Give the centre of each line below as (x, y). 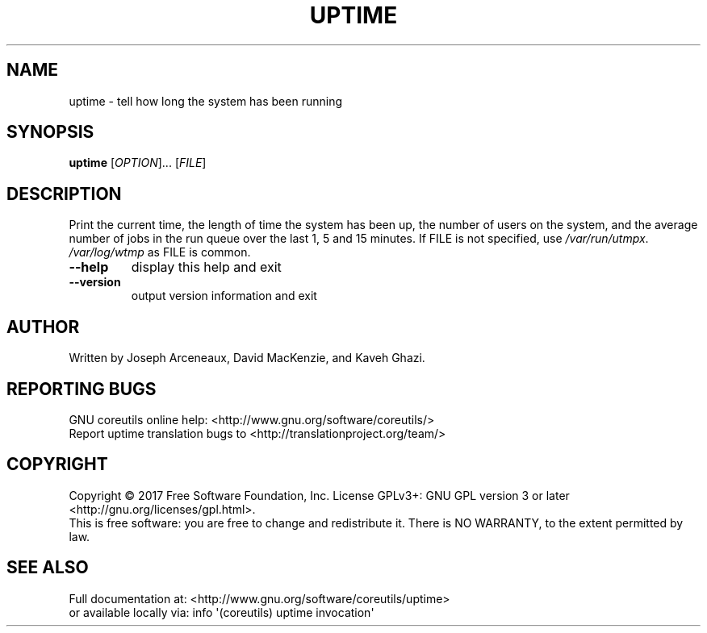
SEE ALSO (48, 568)
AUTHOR (43, 327)
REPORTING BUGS (82, 389)
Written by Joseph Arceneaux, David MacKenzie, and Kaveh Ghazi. (247, 358)
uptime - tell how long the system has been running (205, 101)
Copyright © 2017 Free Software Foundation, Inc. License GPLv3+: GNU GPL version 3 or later (319, 495)
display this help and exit (206, 267)
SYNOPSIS (50, 132)
